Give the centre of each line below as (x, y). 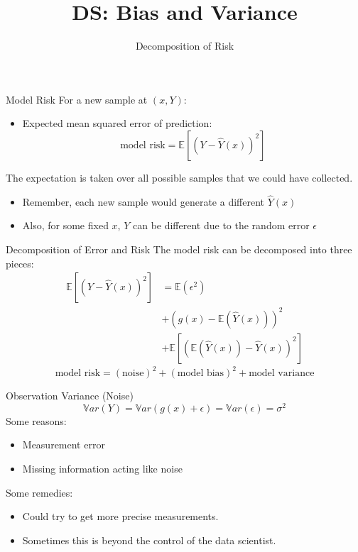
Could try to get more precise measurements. (120, 516)
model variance (282, 374)
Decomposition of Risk (185, 46)
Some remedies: (39, 492)
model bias (201, 374)
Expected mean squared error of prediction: (117, 123)
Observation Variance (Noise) (70, 396)
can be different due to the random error (221, 225)
